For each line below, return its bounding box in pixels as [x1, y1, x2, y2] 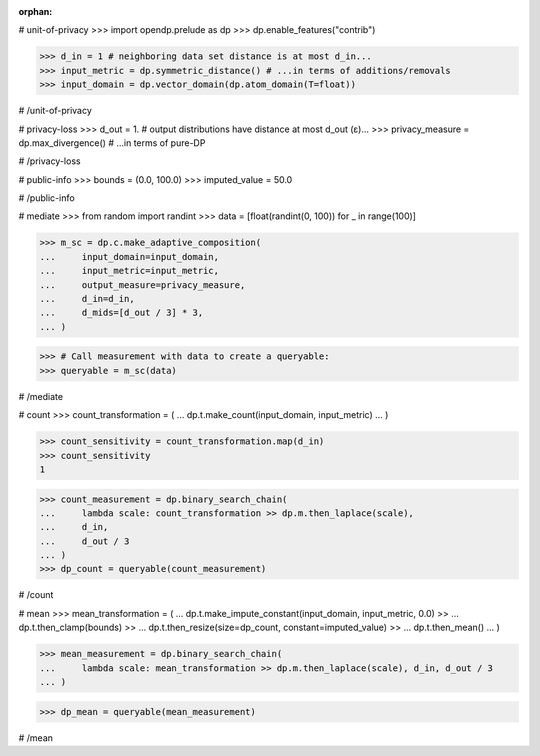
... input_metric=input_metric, [39, 265, 220, 277]
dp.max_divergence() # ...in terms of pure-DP [18, 136, 206, 149]
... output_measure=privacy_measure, [39, 279, 246, 290]
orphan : [18, 6, 53, 17]
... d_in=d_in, [39, 293, 135, 305]
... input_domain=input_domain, [39, 251, 220, 262]
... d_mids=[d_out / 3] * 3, [39, 307, 204, 319]
